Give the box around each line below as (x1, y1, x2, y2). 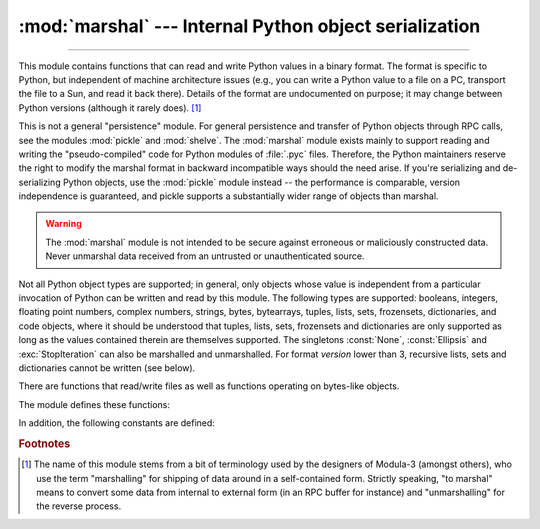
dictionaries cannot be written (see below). (18, 361, 196, 374)
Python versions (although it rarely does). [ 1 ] (18, 101, 202, 114)
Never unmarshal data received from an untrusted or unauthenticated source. (45, 250, 365, 262)
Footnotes (18, 436, 71, 450)
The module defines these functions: (18, 398, 170, 410)
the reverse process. (36, 500, 122, 512)
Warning (45, 218, 82, 230)
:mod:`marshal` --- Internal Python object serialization (18, 15, 481, 37)
